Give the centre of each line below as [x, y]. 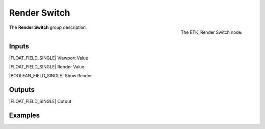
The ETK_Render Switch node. [212, 32]
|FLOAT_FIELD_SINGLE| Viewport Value [49, 58]
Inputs [19, 46]
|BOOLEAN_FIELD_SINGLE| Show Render [51, 76]
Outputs [22, 90]
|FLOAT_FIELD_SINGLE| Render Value [47, 67]
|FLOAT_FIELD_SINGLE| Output [40, 101]
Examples [25, 116]
